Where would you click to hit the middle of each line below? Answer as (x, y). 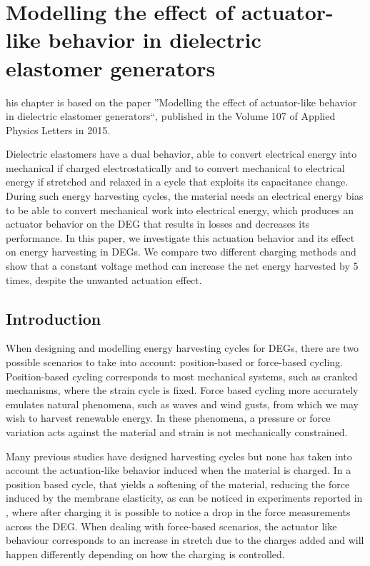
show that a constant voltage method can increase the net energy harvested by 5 (182, 266)
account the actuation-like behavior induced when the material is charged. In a (179, 470)
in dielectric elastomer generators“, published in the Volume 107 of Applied (171, 116)
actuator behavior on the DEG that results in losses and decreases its (158, 224)
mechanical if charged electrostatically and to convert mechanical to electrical (175, 167)
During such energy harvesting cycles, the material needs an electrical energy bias (185, 196)
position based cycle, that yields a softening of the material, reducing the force (178, 484)
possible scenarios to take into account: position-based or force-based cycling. (174, 362)
